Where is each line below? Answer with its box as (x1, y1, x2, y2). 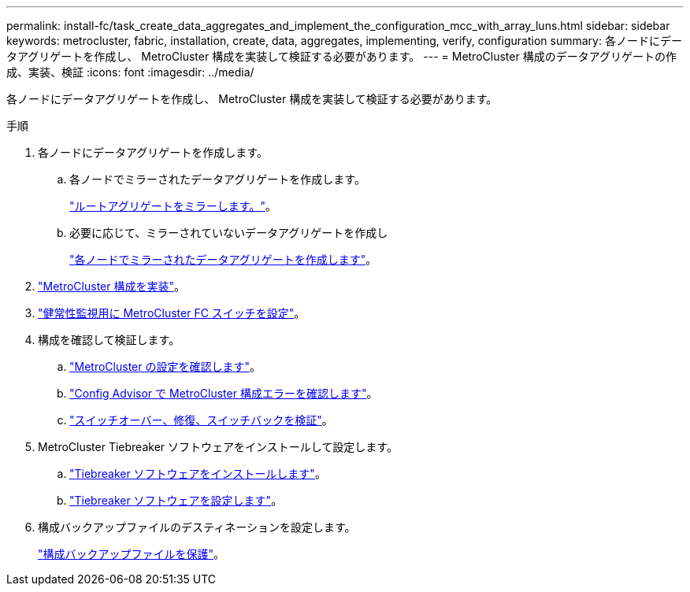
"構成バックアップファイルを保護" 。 (38, 547, 225, 561)
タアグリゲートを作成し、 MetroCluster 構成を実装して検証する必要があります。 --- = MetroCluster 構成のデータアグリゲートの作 (6, 50, 677, 63)
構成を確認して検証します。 (38, 333, 180, 346)
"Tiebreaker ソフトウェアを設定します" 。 (69, 494, 283, 507)
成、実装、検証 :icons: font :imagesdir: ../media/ (6, 65, 254, 79)
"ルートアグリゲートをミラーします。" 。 (69, 199, 276, 213)
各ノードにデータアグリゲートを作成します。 (38, 146, 268, 159)
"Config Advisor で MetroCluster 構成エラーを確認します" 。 (69, 387, 378, 400)
